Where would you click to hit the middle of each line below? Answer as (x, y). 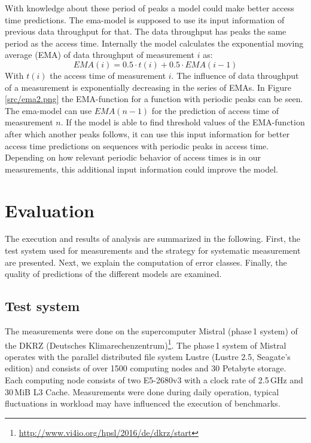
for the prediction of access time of (215, 110)
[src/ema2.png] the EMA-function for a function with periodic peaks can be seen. (154, 99)
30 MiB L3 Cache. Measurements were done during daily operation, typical (142, 391)
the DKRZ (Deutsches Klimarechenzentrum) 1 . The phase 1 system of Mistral (146, 344)
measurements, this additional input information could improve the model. (141, 169)
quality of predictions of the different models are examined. (113, 274)
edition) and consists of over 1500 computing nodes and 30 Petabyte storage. (146, 368)
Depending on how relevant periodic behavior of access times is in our (133, 157)
